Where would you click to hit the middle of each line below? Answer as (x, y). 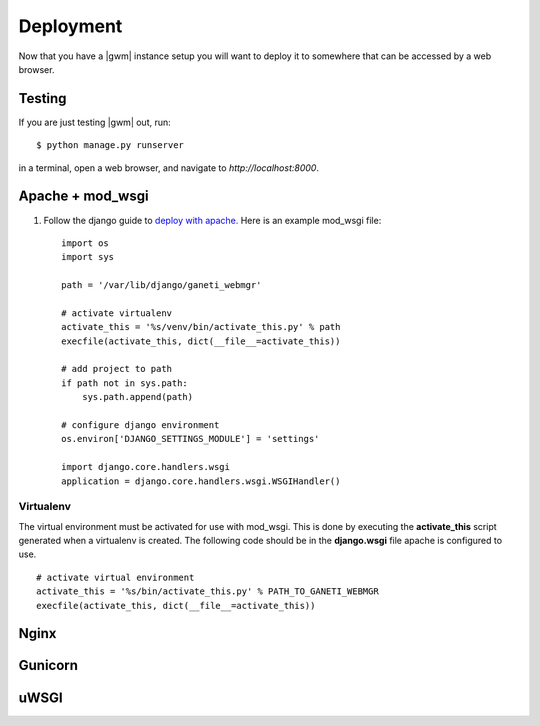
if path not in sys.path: (125, 383)
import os (85, 243)
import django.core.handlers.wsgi (145, 467)
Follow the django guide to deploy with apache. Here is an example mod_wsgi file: (212, 220)
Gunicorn (48, 665)
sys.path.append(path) (137, 397)
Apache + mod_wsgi (83, 196)
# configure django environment (140, 425)
